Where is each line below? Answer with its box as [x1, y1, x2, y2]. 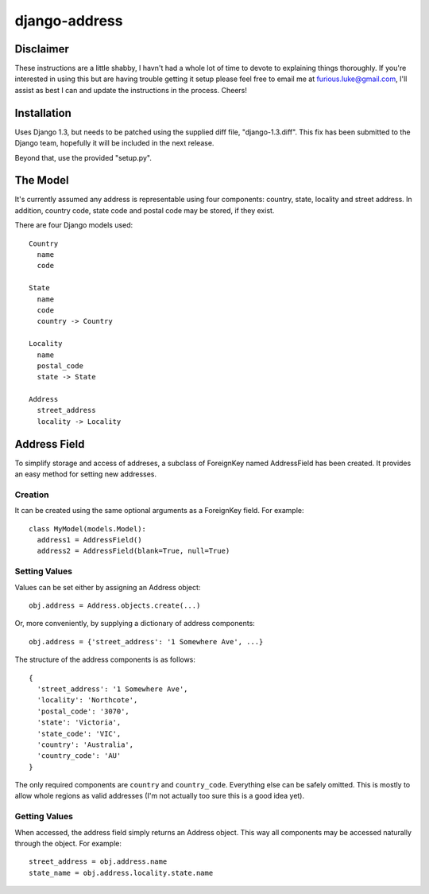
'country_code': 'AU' [37, 752, 122, 760]
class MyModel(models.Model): [29, 524, 147, 533]
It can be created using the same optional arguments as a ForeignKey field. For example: [14, 506, 304, 515]
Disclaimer [14, 42, 69, 56]
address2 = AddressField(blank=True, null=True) [37, 546, 230, 556]
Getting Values [14, 811, 73, 822]
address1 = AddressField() [37, 535, 142, 545]
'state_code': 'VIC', [37, 729, 122, 738]
